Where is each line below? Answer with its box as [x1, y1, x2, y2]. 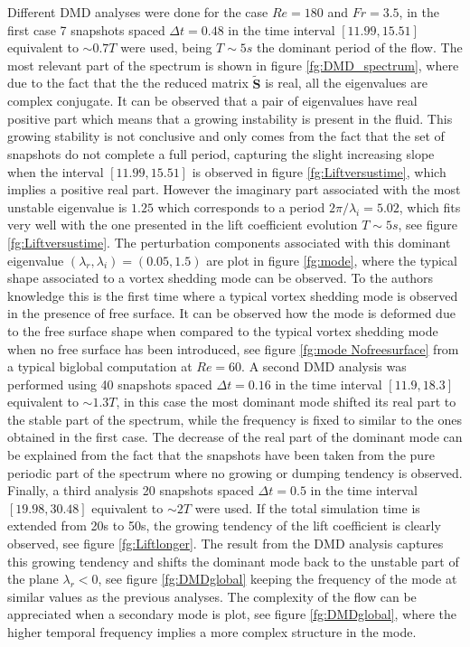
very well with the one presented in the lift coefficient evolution [7, 215, 358, 234]
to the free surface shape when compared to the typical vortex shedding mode [7, 321, 438, 340]
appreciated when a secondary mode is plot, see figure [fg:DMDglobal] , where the [7, 605, 457, 624]
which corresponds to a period [157, 197, 325, 216]
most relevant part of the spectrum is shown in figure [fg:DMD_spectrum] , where [7, 55, 459, 74]
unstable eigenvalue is [7, 197, 127, 216]
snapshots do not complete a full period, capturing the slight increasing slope [7, 144, 435, 163]
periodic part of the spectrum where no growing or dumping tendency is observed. [7, 463, 463, 482]
